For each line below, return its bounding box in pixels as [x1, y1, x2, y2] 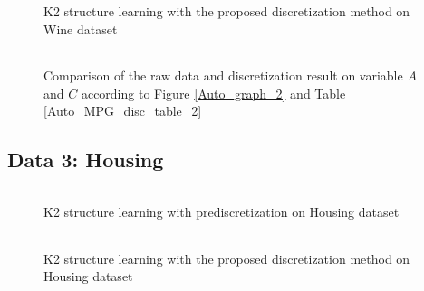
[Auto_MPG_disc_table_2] [43, 101, 202, 120]
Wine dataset [43, 19, 118, 38]
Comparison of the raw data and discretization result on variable [43, 66, 403, 85]
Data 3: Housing [7, 145, 164, 174]
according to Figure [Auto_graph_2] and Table [81, 83, 346, 102]
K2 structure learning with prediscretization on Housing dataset [43, 202, 400, 221]
